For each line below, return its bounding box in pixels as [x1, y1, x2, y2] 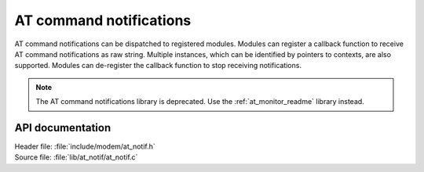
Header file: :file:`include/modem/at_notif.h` [14, 142, 156, 152]
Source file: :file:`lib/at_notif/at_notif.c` [14, 152, 138, 162]
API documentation [14, 121, 111, 134]
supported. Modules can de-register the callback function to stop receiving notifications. [14, 61, 302, 70]
